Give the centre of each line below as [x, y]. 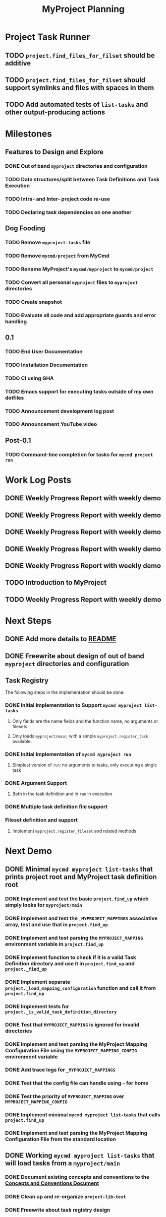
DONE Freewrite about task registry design [58, 1210]
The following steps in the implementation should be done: [65, 692]
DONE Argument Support [36, 783]
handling [16, 321]
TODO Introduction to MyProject [56, 582]
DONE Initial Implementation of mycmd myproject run [68, 754]
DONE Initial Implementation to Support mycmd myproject [74, 705]
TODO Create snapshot [34, 302]
